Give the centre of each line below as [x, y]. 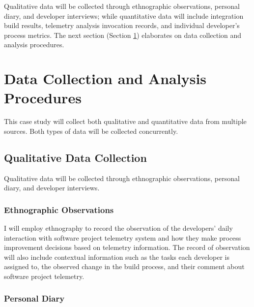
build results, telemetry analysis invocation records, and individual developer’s [122, 25]
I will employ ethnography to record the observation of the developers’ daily [118, 228]
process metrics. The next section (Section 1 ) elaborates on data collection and [123, 35]
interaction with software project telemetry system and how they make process [123, 237]
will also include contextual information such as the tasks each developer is [117, 257]
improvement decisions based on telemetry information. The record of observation [127, 247]
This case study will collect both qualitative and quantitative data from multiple [125, 121]
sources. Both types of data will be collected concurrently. [91, 131]
